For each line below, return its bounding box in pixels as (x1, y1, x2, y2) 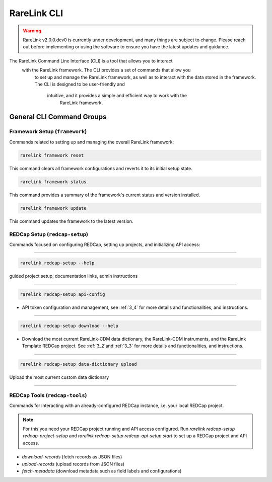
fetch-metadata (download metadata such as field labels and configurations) (22, 468, 182, 474)
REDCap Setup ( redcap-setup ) (9, 230, 88, 237)
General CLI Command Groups (9, 113, 107, 121)
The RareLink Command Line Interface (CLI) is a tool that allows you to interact (9, 58, 173, 64)
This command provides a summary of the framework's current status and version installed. (9, 192, 200, 198)
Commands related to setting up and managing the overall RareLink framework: (9, 139, 174, 145)
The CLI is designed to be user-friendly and (34, 81, 125, 87)
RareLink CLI (9, 8, 63, 19)
